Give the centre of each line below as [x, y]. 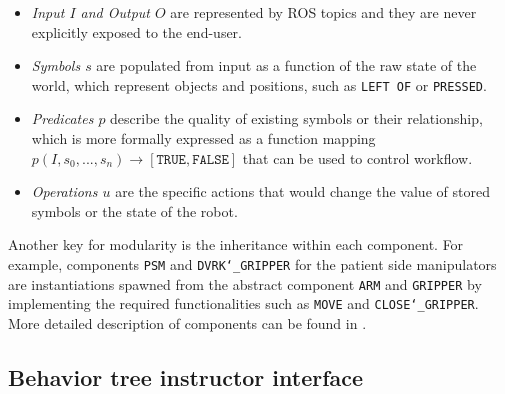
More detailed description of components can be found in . [187, 322]
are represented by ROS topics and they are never [323, 12]
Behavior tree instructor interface [186, 376]
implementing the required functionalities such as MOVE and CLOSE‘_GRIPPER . [243, 303]
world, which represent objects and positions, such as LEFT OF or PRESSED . [259, 84]
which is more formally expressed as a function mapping [203, 138]
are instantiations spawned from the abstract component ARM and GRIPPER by [245, 283]
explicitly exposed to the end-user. [136, 31]
